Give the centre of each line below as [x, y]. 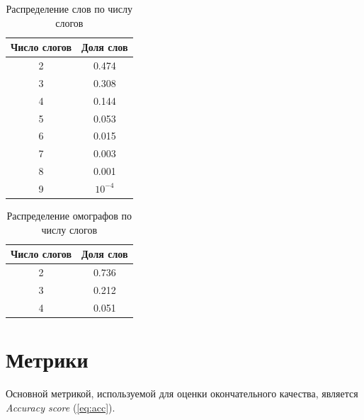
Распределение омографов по [69, 216]
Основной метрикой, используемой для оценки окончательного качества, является [182, 393]
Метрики [47, 359]
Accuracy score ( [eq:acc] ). [61, 407]
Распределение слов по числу [69, 8]
